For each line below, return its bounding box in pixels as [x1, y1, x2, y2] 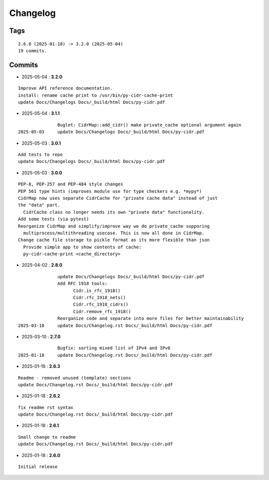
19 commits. [18, 48, 47, 53]
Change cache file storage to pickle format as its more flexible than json [18, 237, 210, 243]
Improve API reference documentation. [18, 85, 113, 91]
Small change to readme [18, 434, 76, 440]
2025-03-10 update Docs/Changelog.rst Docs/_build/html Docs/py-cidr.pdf [18, 322, 213, 328]
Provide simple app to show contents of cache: [23, 244, 142, 250]
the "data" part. [18, 202, 60, 208]
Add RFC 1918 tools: [57, 281, 108, 287]
